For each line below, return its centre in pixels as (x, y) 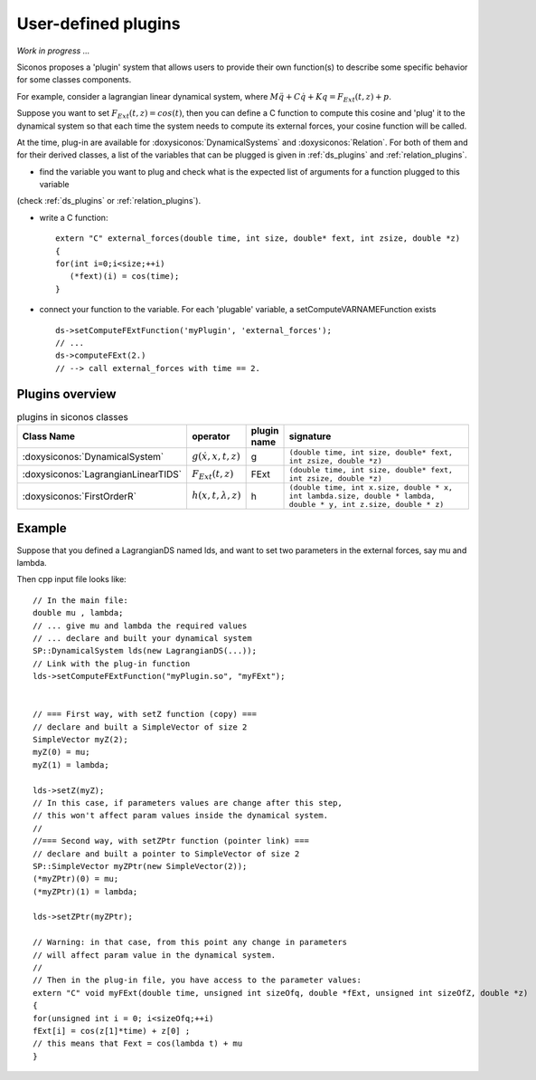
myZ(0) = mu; (61, 752)
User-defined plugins (99, 24)
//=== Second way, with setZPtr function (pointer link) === (171, 841)
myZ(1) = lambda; (71, 765)
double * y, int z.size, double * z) (367, 505)
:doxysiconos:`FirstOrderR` (80, 496)
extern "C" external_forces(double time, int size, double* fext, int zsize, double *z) (258, 239)
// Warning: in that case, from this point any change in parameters (190, 942)
